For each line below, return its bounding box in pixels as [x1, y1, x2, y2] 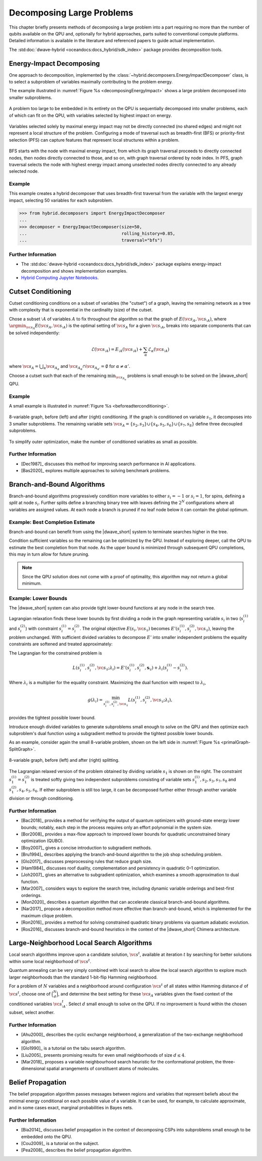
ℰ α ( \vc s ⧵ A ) [148, 347, 170, 354]
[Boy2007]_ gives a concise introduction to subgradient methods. [21, 845, 152, 850]
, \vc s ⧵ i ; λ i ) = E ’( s [95, 665, 130, 671]
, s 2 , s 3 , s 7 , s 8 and [199, 776, 236, 784]
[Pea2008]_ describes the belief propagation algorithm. [21, 1147, 132, 1153]
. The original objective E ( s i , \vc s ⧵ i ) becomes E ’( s [79, 626, 180, 633]
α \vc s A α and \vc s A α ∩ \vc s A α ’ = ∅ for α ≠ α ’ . [43, 363, 131, 371]
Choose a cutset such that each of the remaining [9, 373, 107, 378]
